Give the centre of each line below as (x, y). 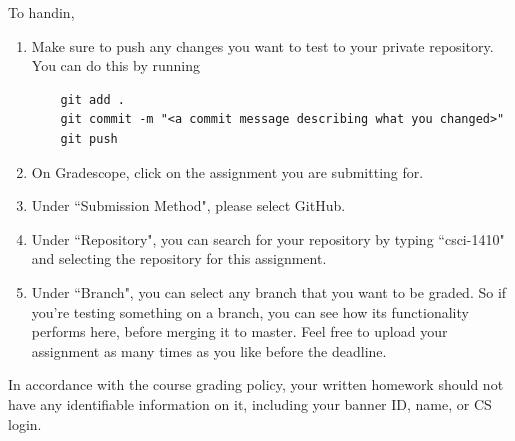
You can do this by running (115, 65)
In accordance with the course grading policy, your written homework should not (256, 384)
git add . (92, 99)
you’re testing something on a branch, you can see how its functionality (250, 311)
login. (25, 423)
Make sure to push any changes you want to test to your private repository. (262, 45)
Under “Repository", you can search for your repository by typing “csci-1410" (268, 238)
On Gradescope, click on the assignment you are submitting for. (227, 171)
